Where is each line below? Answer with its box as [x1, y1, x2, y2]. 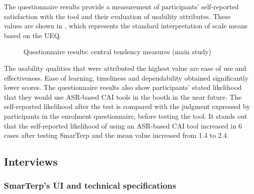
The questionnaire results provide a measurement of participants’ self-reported [4, 1, 239, 11]
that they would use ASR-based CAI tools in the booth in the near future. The [4, 91, 242, 102]
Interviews [4, 154, 58, 169]
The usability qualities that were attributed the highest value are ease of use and [4, 63, 247, 73]
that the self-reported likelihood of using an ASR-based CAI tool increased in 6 [4, 120, 242, 130]
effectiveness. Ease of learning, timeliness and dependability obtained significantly [4, 72, 249, 83]
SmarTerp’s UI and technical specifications [4, 179, 176, 192]
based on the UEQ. [4, 30, 62, 40]
